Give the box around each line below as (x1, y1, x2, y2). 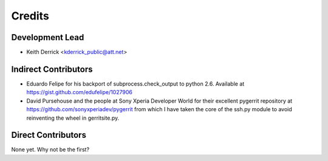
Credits (11, 9, 50, 22)
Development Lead (11, 32, 84, 43)
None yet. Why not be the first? (11, 146, 90, 153)
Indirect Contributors (11, 64, 93, 74)
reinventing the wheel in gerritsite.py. (26, 114, 120, 122)
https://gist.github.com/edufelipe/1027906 (26, 89, 133, 96)
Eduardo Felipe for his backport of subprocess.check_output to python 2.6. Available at (26, 80, 245, 87)
